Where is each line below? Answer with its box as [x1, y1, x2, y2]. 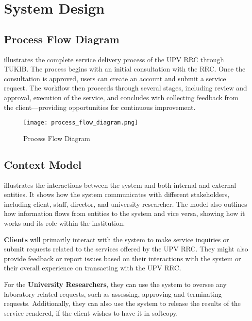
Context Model [4, 157, 82, 172]
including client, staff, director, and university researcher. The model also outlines [4, 198, 247, 209]
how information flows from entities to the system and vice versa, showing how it [4, 208, 245, 218]
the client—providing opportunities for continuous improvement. [4, 102, 196, 112]
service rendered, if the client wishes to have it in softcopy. [4, 307, 178, 318]
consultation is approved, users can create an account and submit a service [4, 73, 226, 83]
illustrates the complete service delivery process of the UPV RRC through [4, 54, 224, 64]
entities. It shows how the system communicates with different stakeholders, [4, 189, 230, 199]
